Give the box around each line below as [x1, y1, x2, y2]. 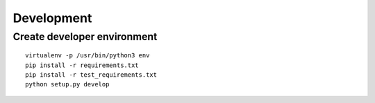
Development [12, 10, 92, 26]
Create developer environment [12, 30, 158, 43]
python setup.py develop [25, 80, 110, 88]
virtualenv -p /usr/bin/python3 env [25, 52, 150, 59]
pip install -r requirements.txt [25, 61, 139, 69]
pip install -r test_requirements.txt [25, 71, 158, 79]
